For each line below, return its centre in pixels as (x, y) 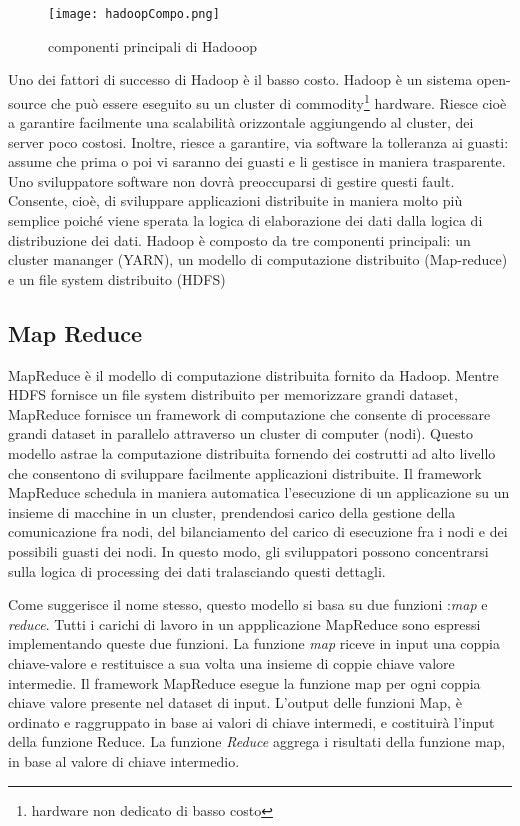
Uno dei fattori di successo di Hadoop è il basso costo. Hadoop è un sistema (240, 79)
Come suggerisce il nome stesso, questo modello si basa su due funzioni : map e (248, 604)
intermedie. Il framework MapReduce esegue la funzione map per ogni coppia (244, 682)
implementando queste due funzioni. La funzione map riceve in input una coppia (254, 643)
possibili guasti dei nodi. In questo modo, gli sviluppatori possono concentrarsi (248, 550)
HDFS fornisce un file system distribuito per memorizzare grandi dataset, (233, 394)
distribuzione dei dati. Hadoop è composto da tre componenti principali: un (239, 239)
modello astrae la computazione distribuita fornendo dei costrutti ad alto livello (252, 453)
